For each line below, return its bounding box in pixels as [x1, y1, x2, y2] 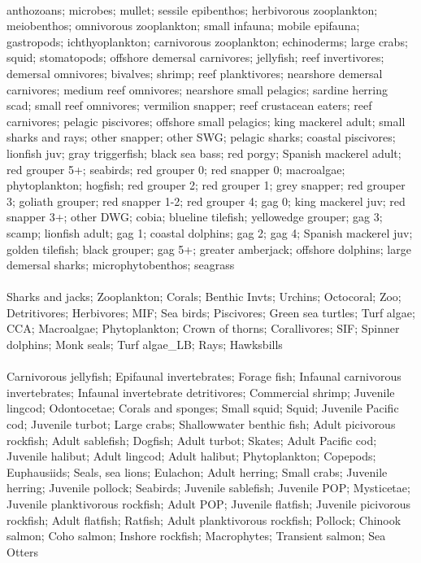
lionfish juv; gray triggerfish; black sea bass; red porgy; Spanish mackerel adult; [7, 144, 401, 161]
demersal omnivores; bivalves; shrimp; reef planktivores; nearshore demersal [7, 64, 383, 81]
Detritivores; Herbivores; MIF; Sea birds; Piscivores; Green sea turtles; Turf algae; [7, 303, 415, 321]
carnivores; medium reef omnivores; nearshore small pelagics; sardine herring [7, 81, 388, 98]
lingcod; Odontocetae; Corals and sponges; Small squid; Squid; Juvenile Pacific [7, 399, 399, 417]
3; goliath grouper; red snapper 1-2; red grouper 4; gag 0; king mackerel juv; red [7, 192, 406, 209]
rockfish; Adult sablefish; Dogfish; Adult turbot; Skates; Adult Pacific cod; [7, 431, 377, 448]
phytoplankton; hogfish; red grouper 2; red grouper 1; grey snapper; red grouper [7, 177, 406, 194]
